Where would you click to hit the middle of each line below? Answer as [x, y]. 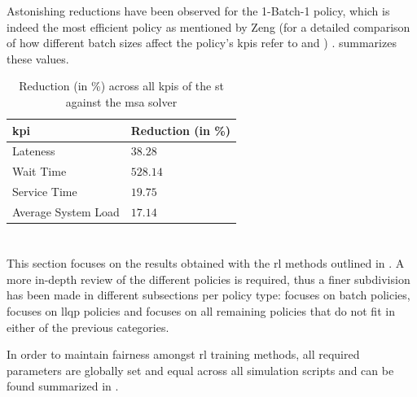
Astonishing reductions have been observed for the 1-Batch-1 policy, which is [198, 11]
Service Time [45, 192]
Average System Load [66, 211]
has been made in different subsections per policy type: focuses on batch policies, [208, 295]
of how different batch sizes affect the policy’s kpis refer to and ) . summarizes [202, 43]
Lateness [34, 151]
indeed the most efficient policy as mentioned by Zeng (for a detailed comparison [208, 26]
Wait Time [40, 171]
